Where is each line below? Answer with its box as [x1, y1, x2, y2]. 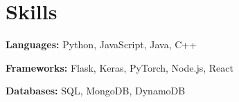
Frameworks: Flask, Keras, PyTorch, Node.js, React [6, 60, 233, 74]
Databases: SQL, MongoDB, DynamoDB [6, 83, 186, 98]
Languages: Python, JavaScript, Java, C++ [6, 37, 197, 52]
